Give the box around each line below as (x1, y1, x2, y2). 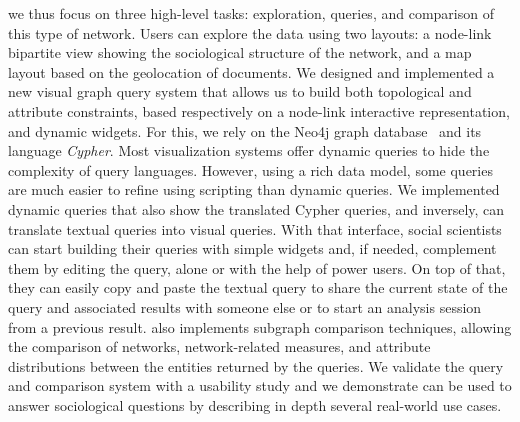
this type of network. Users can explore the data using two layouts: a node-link (8, 22, 492, 43)
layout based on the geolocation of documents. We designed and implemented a (8, 61, 495, 82)
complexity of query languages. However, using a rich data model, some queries (8, 159, 493, 180)
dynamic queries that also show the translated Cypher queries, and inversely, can (8, 198, 505, 219)
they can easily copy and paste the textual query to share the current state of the (8, 277, 508, 298)
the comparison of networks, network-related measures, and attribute (8, 336, 431, 357)
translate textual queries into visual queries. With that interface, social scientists (8, 218, 502, 239)
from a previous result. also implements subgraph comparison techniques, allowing (8, 316, 512, 337)
